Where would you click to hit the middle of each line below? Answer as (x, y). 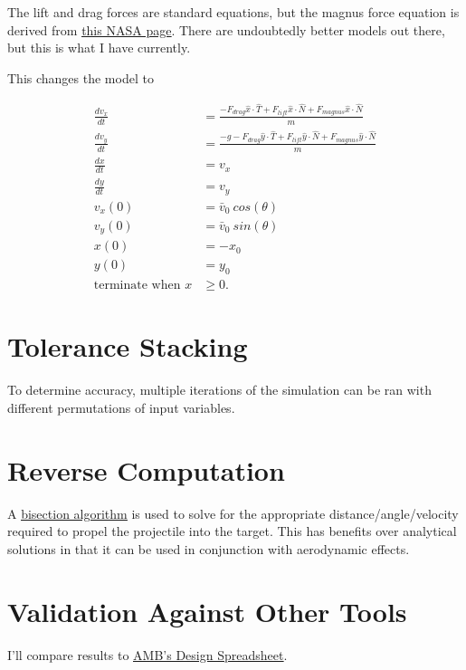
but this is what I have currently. (99, 48)
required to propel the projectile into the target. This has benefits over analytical (232, 531)
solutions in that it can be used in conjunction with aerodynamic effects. (209, 548)
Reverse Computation (146, 469)
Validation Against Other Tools (207, 611)
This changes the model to (81, 77)
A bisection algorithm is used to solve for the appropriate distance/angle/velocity (233, 513)
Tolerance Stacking (128, 346)
